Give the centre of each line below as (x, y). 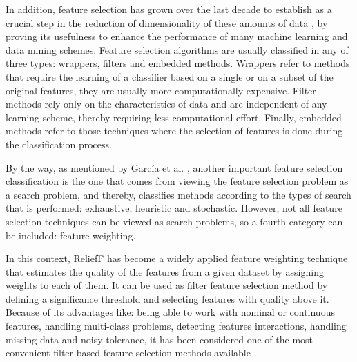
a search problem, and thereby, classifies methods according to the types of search (178, 194)
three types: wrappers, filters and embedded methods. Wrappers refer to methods (178, 63)
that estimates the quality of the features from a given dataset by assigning (165, 271)
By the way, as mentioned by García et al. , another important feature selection (174, 167)
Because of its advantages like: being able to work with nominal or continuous (170, 312)
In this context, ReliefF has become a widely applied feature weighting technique (177, 258)
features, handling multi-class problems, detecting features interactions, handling (176, 326)
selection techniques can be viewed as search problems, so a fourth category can (174, 221)
